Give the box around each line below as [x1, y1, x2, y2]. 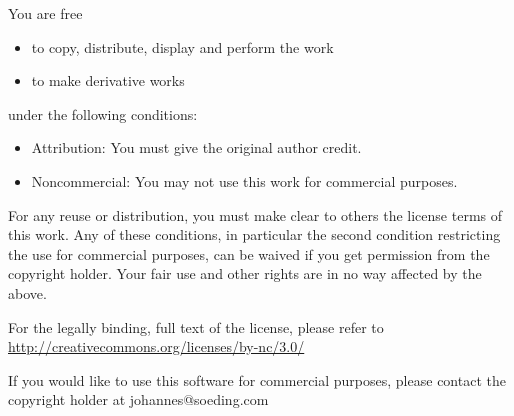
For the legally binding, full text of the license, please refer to [8, 316, 384, 337]
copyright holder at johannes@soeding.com [8, 389, 269, 410]
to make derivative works [31, 70, 185, 91]
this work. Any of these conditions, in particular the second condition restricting [8, 224, 501, 245]
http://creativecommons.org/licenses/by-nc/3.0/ [8, 336, 305, 357]
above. [8, 282, 47, 303]
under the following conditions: [8, 103, 198, 124]
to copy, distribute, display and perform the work [31, 36, 334, 57]
